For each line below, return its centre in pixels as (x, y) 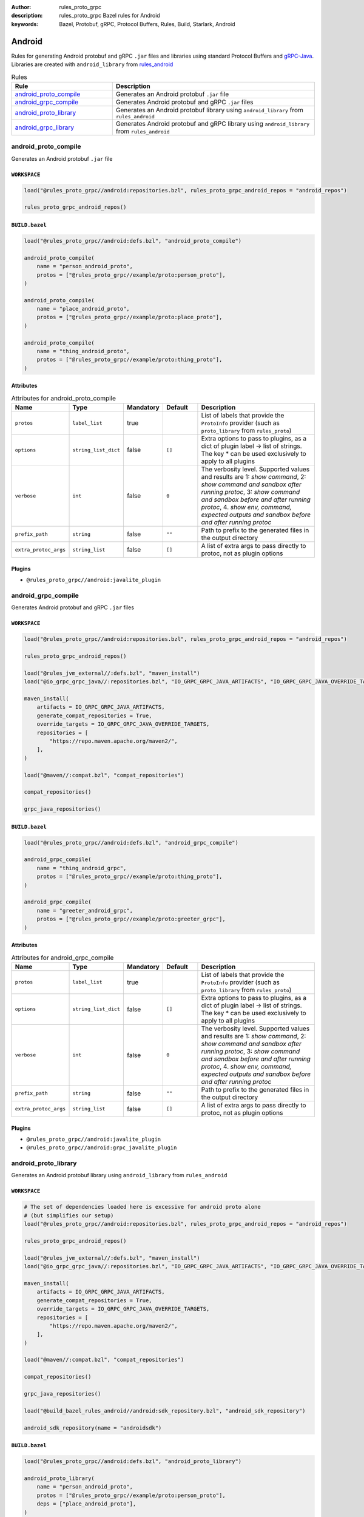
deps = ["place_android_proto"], (86, 1504)
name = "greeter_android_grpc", (85, 911)
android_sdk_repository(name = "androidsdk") (93, 1428)
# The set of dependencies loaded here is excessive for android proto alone (142, 1207)
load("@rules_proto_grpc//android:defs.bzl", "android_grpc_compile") (131, 843)
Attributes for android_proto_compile (64, 398)
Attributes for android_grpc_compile (62, 958)
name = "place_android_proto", (83, 309)
